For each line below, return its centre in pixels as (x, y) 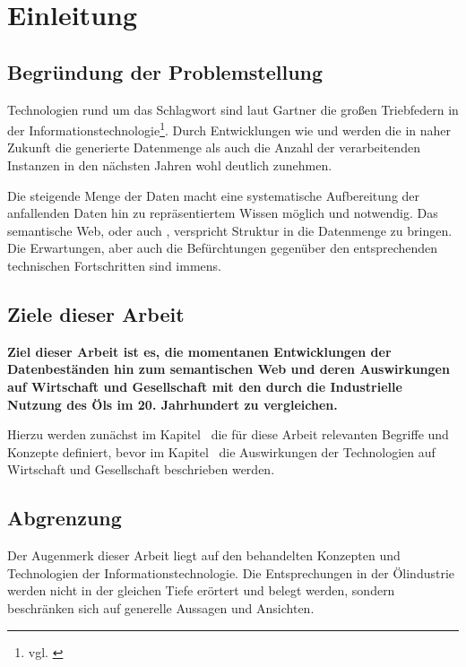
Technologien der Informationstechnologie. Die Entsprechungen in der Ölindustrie (231, 572)
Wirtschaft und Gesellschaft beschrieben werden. (141, 469)
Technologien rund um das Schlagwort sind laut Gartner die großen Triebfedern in (233, 109)
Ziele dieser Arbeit (96, 313)
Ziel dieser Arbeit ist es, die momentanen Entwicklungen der (199, 351)
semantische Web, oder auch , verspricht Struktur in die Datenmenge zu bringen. (230, 230)
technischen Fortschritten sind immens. (114, 265)
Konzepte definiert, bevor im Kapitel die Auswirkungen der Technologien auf (221, 451)
